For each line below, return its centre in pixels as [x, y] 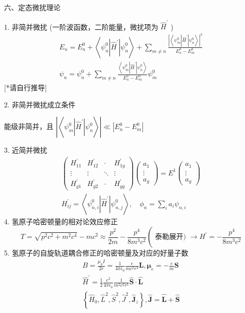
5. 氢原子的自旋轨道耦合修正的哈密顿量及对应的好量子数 [96, 253]
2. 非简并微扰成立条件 [40, 104]
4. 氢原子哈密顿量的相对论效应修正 [61, 221]
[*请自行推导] [25, 87]
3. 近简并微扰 [26, 150]
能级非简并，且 [29, 126]
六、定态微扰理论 [32, 7]
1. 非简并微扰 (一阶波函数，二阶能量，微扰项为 [81, 26]
